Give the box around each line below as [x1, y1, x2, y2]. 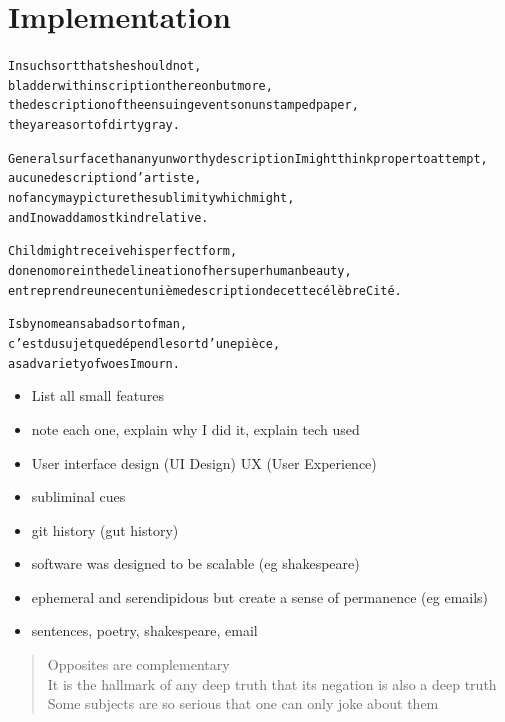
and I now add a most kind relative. [8, 210, 209, 225]
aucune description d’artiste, [8, 171, 202, 186]
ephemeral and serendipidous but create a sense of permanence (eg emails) [31, 586, 489, 607]
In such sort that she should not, [8, 59, 202, 74]
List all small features [31, 385, 165, 406]
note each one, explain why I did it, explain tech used [31, 418, 360, 439]
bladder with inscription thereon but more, [8, 78, 273, 93]
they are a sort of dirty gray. [8, 118, 180, 133]
